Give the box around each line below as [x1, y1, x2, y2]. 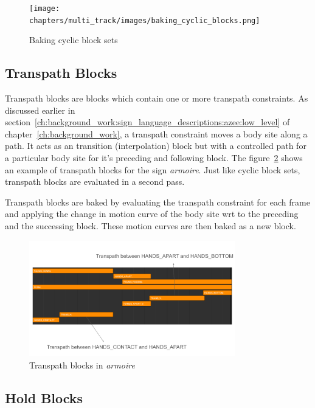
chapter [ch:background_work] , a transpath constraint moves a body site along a [5, 127, 308, 140]
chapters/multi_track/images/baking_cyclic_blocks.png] [29, 16, 260, 25]
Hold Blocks [5, 389, 83, 407]
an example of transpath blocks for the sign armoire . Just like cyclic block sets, [5, 163, 300, 176]
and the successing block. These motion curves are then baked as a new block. [5, 220, 296, 232]
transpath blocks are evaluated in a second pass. [5, 175, 185, 188]
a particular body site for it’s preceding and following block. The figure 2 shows [5, 151, 303, 164]
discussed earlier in [5, 103, 75, 116]
